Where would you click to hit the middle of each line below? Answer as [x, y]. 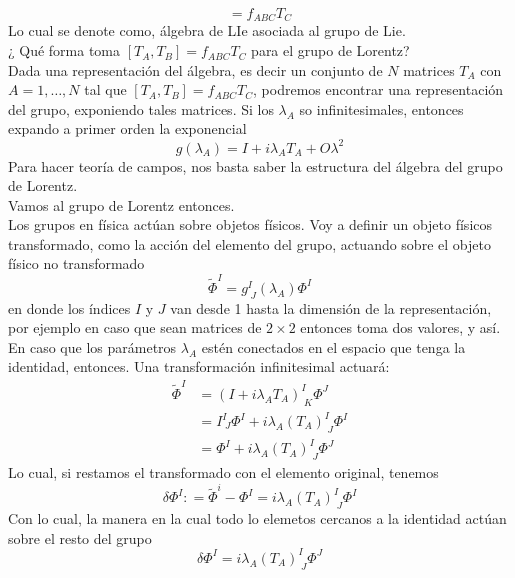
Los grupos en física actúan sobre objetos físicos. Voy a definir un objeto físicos [250, 224]
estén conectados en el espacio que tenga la [333, 346]
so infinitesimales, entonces [381, 108]
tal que [105, 89]
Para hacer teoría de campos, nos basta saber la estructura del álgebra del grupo [255, 165]
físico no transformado [76, 263]
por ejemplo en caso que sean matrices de [135, 327]
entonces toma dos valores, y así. [400, 327]
